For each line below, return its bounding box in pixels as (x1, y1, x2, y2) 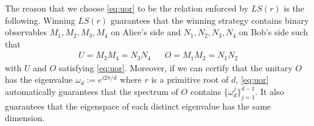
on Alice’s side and (111, 26, 181, 38)
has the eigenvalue (5, 73, 73, 86)
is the (284, 2, 304, 14)
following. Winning (5, 13, 75, 26)
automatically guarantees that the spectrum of (5, 85, 178, 98)
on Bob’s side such (239, 26, 309, 38)
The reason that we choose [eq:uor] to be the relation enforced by (5, 2, 249, 14)
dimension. (5, 111, 45, 124)
